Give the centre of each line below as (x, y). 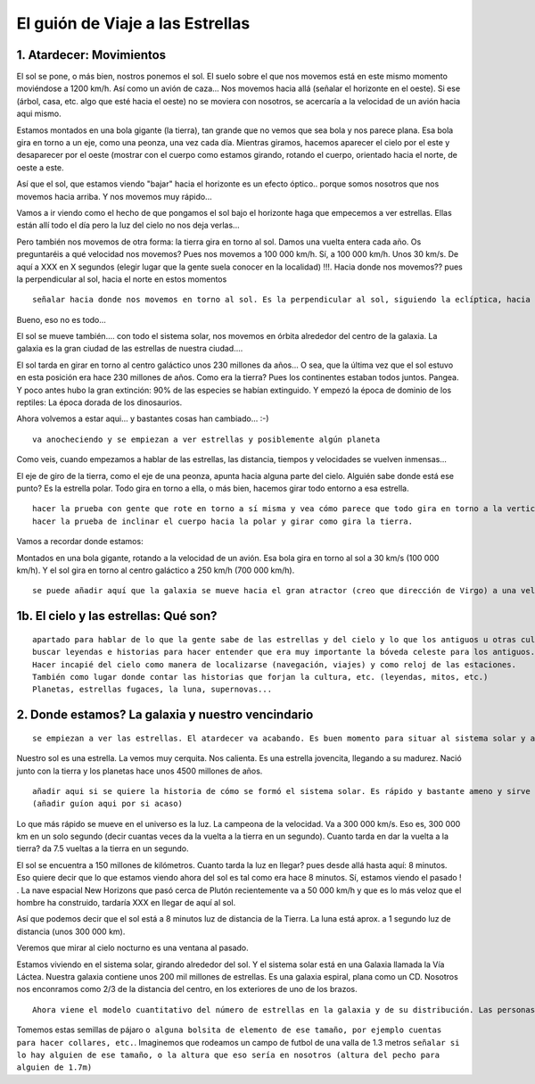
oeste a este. (40, 167)
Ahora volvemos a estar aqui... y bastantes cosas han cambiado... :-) (143, 418)
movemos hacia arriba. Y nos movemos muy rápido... (115, 196)
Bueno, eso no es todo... (62, 319)
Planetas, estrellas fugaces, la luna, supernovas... (152, 690)
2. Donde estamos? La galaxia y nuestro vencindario (165, 715)
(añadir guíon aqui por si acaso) (107, 804)
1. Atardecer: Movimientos (91, 55)
